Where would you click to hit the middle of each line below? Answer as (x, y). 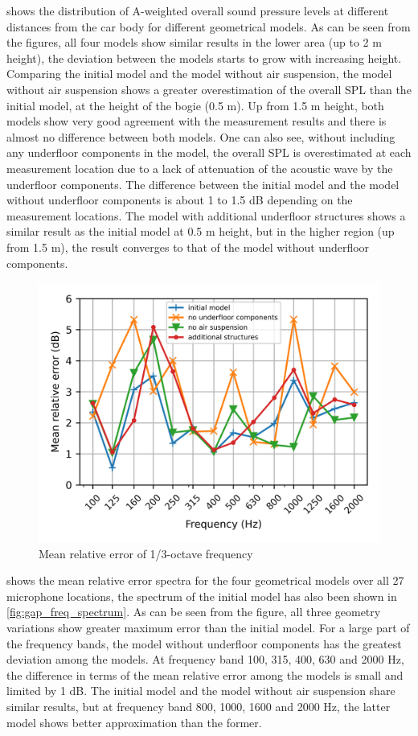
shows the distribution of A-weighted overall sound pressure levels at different (198, 10)
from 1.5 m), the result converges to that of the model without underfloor (188, 247)
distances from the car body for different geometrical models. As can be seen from (209, 26)
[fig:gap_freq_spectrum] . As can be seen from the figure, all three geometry (194, 612)
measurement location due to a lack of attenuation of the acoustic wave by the (200, 168)
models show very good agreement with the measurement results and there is (197, 121)
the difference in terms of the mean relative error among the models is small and (205, 674)
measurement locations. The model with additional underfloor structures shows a (206, 215)
